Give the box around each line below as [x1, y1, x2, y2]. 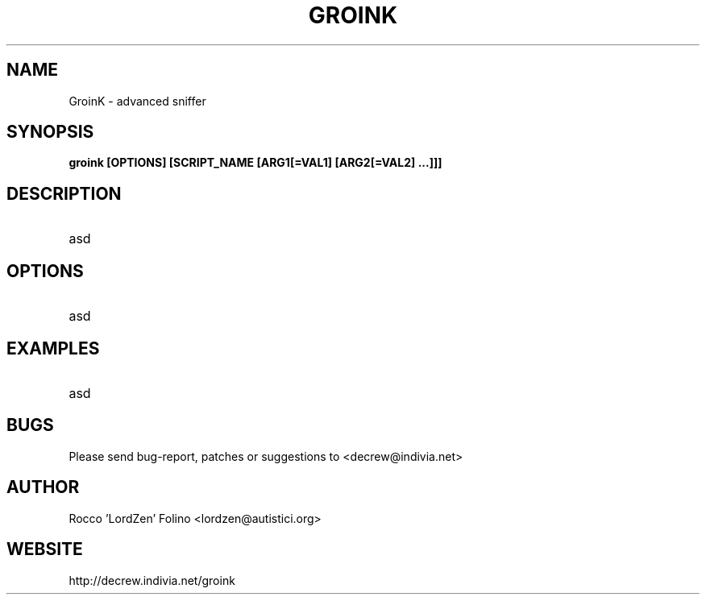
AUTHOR [6, 477, 80, 498]
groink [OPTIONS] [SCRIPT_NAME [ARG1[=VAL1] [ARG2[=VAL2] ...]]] [69, 155, 442, 170]
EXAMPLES [6, 338, 100, 359]
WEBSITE [6, 539, 83, 560]
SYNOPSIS [6, 122, 94, 143]
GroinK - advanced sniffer [69, 93, 206, 108]
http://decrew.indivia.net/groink [69, 573, 235, 587]
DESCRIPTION [6, 183, 122, 204]
